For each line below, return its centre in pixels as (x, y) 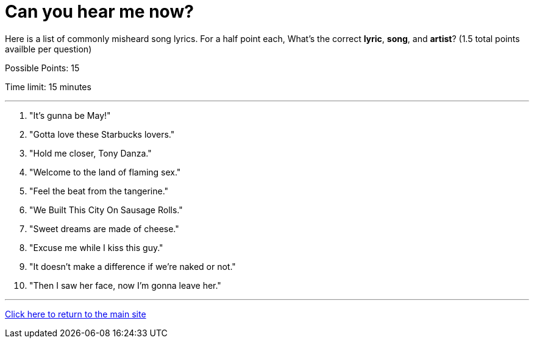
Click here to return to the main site (76, 314)
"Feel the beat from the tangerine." (99, 191)
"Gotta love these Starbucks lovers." (102, 134)
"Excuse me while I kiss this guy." (96, 247)
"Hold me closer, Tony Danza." (91, 153)
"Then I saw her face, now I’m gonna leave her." (125, 285)
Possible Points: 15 (42, 68)
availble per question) (48, 49)
